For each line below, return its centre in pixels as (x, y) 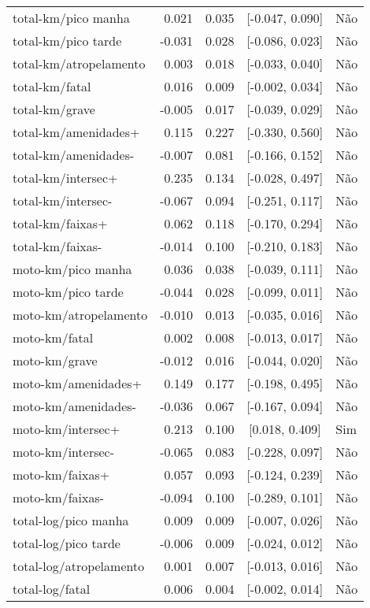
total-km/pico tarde (67, 41)
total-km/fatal (52, 86)
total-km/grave (54, 109)
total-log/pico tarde (67, 543)
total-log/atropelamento (79, 566)
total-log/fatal (52, 589)
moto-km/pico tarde (68, 292)
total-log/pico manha (71, 520)
